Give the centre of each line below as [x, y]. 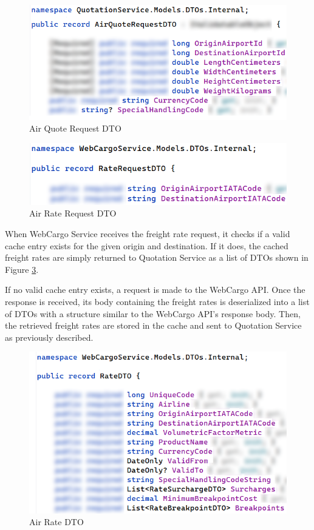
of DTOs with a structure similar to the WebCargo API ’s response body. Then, [153, 313]
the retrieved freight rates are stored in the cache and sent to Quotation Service [153, 325]
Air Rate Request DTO [73, 213]
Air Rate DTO [56, 522]
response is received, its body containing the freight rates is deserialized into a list [157, 301]
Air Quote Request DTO [75, 128]
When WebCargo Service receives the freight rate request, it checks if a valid [148, 233]
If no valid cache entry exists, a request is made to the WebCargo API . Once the [155, 290]
